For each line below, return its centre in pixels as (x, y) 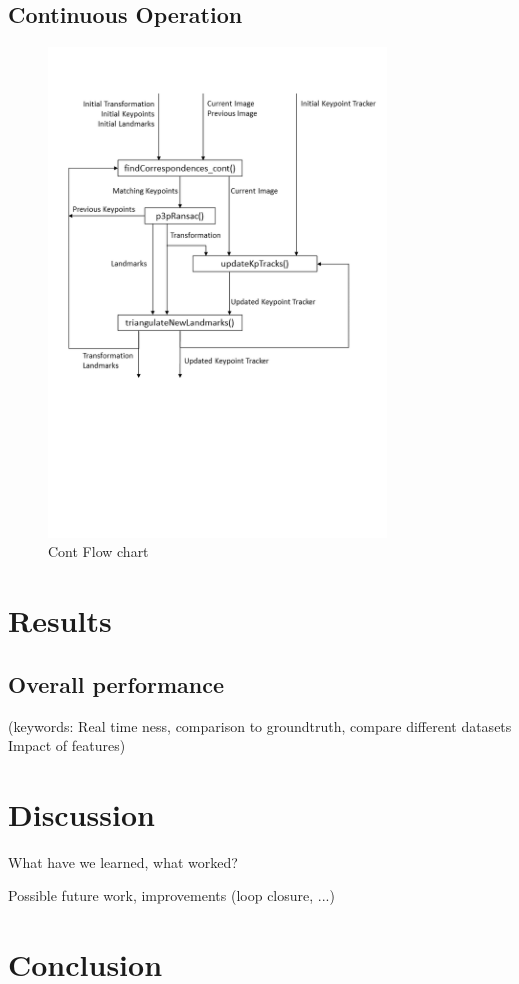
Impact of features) (67, 745)
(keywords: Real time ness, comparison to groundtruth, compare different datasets (260, 725)
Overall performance (116, 683)
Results (60, 620)
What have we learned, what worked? (123, 861)
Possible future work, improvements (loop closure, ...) (171, 895)
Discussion (81, 813)
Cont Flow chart (98, 551)
